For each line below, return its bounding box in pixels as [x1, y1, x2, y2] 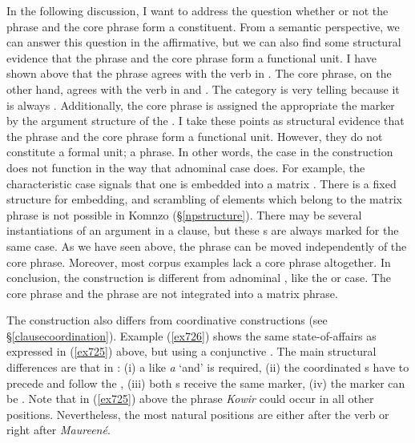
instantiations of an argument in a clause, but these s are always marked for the [6, 222, 399, 239]
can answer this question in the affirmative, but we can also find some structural [6, 34, 401, 50]
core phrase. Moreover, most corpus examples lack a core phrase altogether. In [6, 253, 391, 270]
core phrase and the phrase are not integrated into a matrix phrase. [6, 284, 338, 301]
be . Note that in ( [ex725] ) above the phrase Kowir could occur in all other [6, 390, 374, 407]
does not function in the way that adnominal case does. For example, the [6, 159, 365, 175]
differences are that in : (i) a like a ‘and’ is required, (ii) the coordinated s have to [6, 359, 409, 376]
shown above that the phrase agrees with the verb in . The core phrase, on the [6, 65, 392, 82]
